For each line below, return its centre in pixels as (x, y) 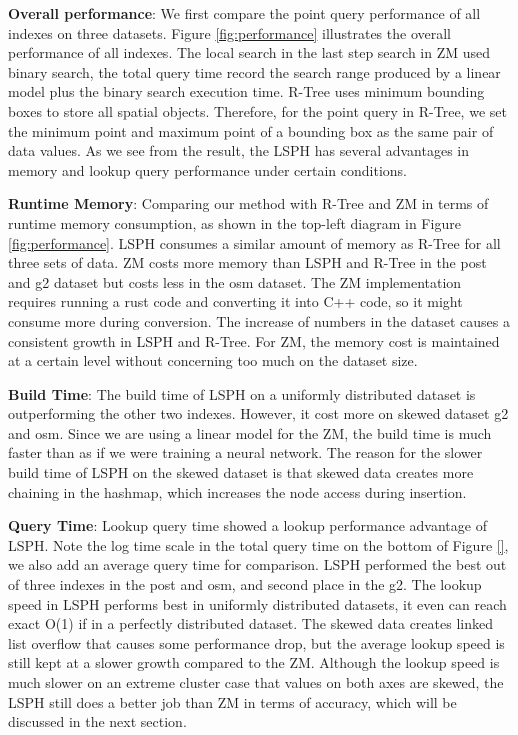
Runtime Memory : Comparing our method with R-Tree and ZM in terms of (248, 203)
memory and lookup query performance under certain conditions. (207, 169)
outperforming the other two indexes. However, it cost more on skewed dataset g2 (258, 413)
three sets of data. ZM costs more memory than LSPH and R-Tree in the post (247, 262)
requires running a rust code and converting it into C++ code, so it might (235, 301)
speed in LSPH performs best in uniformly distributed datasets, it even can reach (257, 603)
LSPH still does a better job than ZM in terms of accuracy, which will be (232, 701)
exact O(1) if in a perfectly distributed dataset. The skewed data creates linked (250, 623)
